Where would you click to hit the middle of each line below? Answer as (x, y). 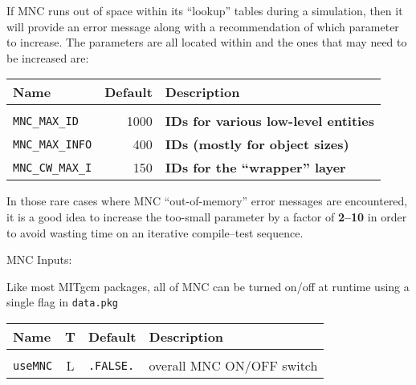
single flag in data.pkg (63, 302)
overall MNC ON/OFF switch (233, 365)
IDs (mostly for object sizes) (257, 144)
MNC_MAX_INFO (53, 144)
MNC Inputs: (39, 259)
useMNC (33, 365)
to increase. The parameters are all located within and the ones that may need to (207, 42)
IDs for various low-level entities (269, 121)
